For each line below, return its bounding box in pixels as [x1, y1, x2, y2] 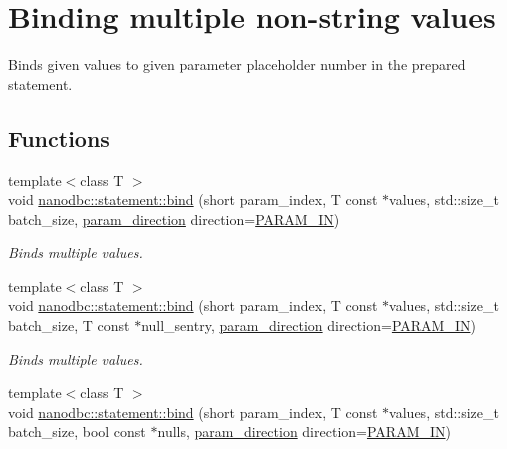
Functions [8, 122, 110, 153]
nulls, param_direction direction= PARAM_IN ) [157, 421, 451, 442]
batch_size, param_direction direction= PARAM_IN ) [8, 208, 340, 229]
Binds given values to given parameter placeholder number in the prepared [8, 54, 466, 75]
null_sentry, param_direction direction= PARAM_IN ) [141, 315, 476, 336]
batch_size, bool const [8, 421, 146, 442]
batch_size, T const [8, 315, 130, 336]
